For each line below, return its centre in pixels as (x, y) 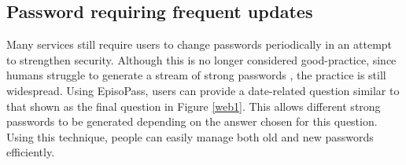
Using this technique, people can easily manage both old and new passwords (190, 136)
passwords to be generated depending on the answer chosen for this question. (192, 121)
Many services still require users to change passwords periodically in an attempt (199, 44)
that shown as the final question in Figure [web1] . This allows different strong (194, 106)
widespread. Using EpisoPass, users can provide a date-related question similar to (203, 90)
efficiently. (31, 152)
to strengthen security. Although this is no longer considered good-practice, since (201, 59)
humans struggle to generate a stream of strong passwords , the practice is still (196, 75)
